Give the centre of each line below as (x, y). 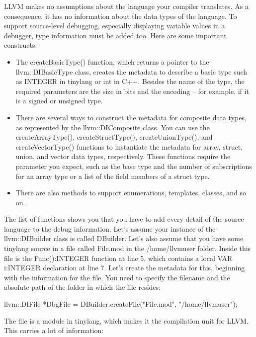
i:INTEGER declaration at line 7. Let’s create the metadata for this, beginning (125, 268)
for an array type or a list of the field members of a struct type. (113, 176)
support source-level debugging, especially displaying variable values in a (115, 26)
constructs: (21, 45)
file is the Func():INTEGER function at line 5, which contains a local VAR (118, 258)
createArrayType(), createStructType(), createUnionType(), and (114, 137)
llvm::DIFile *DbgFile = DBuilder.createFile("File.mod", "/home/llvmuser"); (121, 304)
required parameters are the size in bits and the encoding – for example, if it (132, 91)
